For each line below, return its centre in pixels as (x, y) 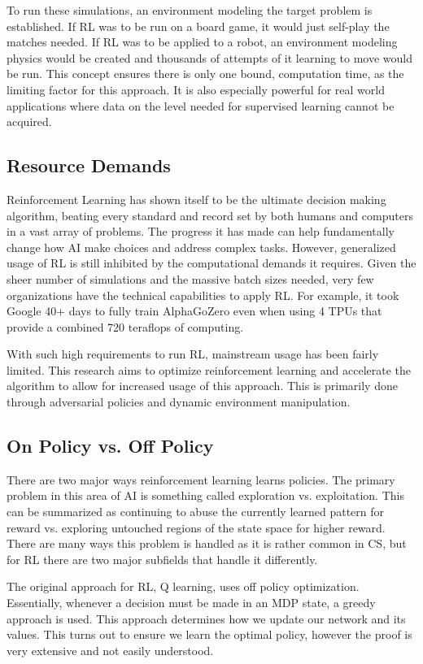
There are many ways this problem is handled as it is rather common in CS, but (207, 543)
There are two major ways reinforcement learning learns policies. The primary (201, 479)
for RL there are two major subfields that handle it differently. (162, 559)
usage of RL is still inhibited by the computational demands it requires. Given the (211, 263)
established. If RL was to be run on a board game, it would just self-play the (198, 26)
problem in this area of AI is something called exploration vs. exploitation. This (205, 495)
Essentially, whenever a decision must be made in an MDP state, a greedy (191, 603)
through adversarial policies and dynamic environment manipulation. (179, 402)
